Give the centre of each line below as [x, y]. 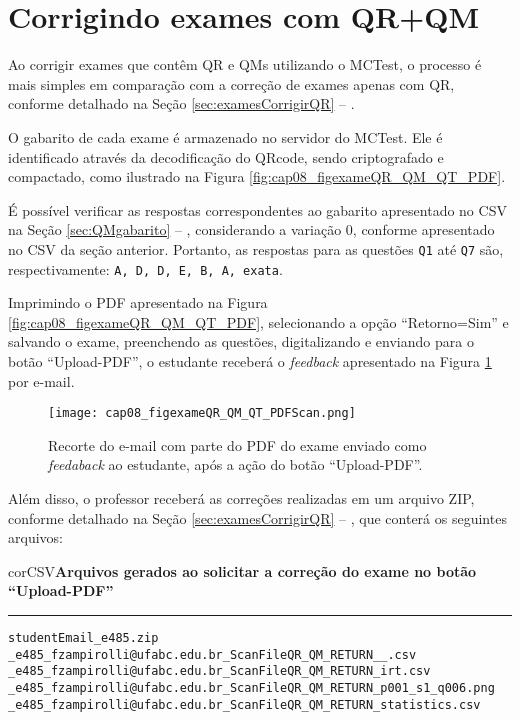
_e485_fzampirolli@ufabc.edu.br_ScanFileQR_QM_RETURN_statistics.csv [244, 704]
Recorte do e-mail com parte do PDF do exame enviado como [237, 444]
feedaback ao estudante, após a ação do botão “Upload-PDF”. [235, 464]
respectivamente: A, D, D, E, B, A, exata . [145, 268]
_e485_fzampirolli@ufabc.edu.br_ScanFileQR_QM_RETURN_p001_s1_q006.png [251, 687]
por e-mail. [41, 380]
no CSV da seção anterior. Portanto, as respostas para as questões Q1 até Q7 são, [256, 248]
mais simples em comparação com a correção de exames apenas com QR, [231, 83]
